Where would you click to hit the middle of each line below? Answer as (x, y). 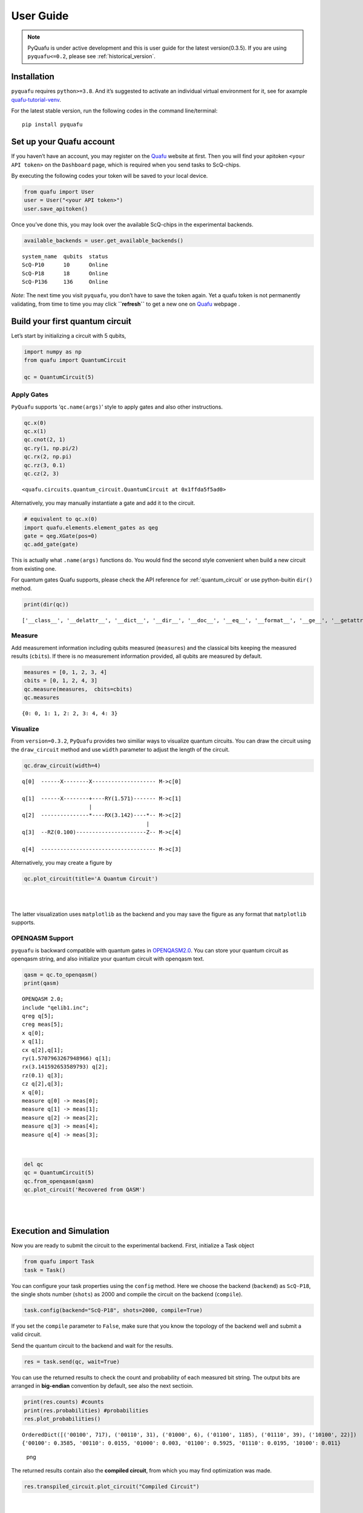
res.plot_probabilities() (62, 1419)
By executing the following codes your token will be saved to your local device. (110, 176)
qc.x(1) (35, 431)
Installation (33, 77)
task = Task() (45, 1270)
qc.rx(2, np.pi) (48, 457)
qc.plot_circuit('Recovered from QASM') (84, 1190)
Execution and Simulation (60, 1231)
